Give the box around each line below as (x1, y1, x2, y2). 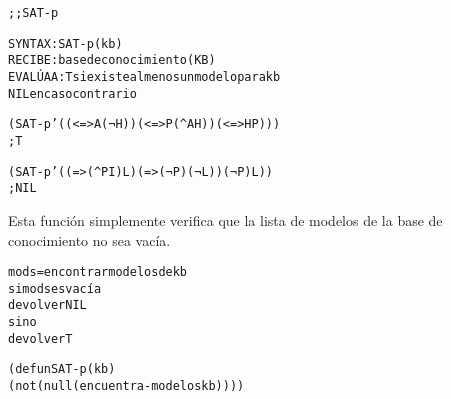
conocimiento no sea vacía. (8, 229, 171, 250)
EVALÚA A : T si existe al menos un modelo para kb (8, 69, 281, 84)
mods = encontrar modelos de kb (8, 265, 188, 280)
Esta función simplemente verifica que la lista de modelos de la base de (8, 209, 443, 230)
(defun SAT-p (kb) (8, 362, 116, 377)
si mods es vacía (8, 281, 102, 296)
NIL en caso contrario (8, 86, 137, 101)
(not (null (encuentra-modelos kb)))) (8, 379, 245, 394)
